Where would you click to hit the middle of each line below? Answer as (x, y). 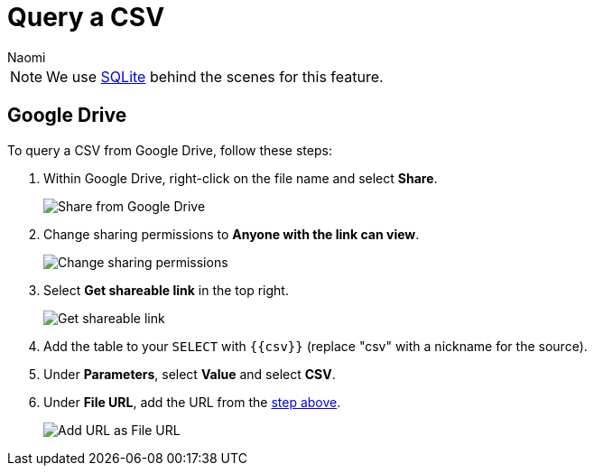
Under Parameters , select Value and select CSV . (190, 374)
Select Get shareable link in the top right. (166, 290)
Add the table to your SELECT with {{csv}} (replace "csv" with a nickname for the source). (316, 346)
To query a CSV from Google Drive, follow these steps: (170, 150)
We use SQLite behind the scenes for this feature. (215, 76)
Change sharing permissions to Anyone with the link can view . (232, 234)
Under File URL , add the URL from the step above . (192, 402)
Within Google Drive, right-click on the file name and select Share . (241, 178)
